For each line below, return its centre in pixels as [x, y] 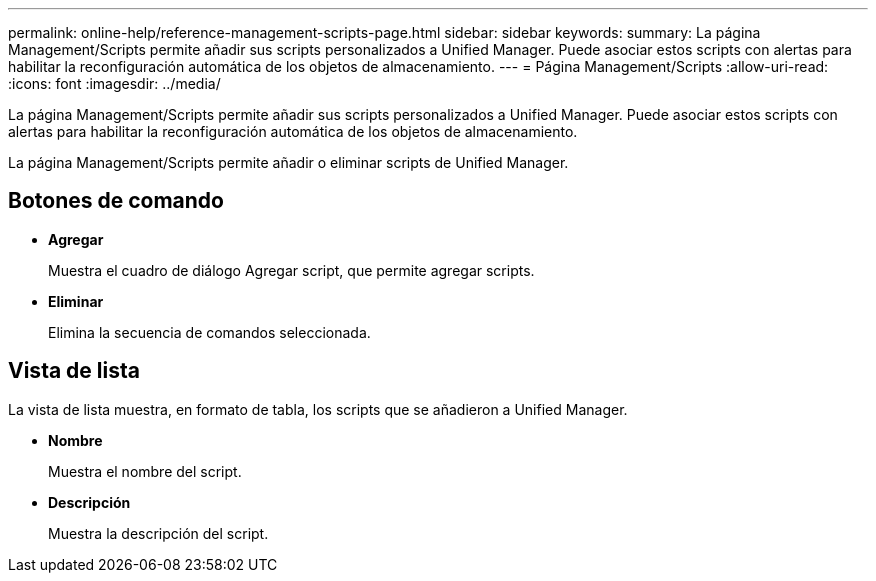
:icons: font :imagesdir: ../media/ [114, 83]
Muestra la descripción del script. [158, 533]
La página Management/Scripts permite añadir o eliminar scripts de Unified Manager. [288, 162]
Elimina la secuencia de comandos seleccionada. [209, 332]
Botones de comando [116, 201]
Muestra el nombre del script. [145, 471]
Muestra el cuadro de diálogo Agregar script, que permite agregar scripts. [291, 270]
